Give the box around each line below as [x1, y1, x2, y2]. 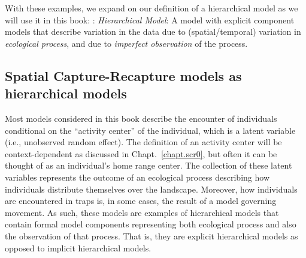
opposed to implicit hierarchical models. [5, 241, 152, 254]
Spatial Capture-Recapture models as [5, 66, 242, 85]
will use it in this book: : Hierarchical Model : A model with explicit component [5, 13, 295, 26]
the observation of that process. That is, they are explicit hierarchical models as [5, 229, 298, 242]
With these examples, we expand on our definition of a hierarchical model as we [5, 2, 298, 14]
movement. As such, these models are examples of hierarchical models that [5, 206, 279, 218]
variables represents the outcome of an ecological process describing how [5, 170, 269, 183]
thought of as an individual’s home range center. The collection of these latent [5, 159, 292, 172]
